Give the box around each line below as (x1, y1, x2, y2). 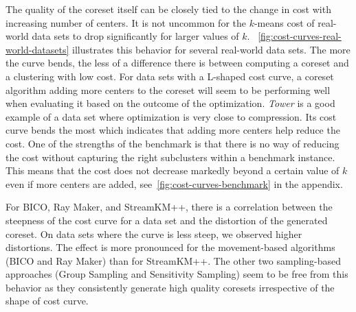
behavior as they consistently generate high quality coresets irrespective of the (5, 280, 335, 294)
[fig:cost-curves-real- (258, 29, 342, 43)
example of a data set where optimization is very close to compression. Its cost (5, 109, 337, 123)
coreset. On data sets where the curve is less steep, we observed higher (5, 226, 302, 241)
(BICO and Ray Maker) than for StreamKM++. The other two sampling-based (5, 253, 341, 267)
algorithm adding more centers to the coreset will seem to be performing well (5, 82, 331, 97)
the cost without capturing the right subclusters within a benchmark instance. (5, 149, 335, 164)
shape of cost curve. (5, 293, 89, 308)
